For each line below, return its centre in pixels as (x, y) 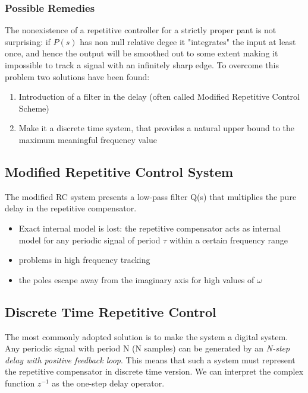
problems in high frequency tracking (84, 260)
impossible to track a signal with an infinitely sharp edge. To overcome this (142, 65)
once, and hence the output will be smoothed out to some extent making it (142, 53)
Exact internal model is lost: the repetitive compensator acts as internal (150, 228)
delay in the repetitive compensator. (71, 208)
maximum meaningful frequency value (88, 139)
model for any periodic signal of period (89, 240)
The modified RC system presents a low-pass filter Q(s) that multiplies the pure (151, 196)
